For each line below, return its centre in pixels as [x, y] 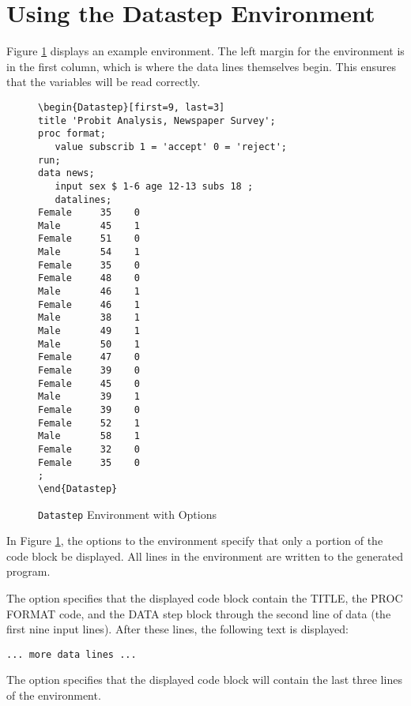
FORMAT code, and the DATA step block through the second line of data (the [199, 613]
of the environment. [54, 695]
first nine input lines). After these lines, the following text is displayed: [178, 629]
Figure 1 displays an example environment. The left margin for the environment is [205, 51]
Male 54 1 [89, 252]
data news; [66, 173]
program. [28, 571]
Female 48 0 [89, 278]
